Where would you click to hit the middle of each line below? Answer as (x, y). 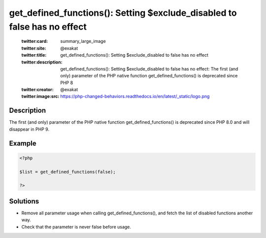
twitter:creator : (37, 90)
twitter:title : (34, 55)
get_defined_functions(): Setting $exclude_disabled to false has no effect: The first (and (149, 68)
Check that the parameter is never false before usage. (76, 227)
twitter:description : (42, 62)
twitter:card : (35, 41)
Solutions (24, 201)
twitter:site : (34, 48)
